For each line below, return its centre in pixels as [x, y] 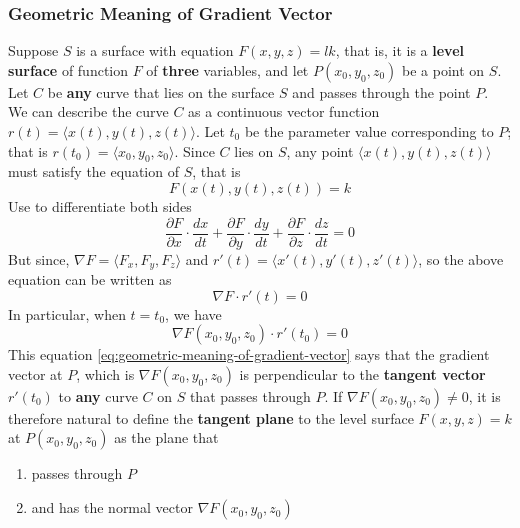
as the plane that [166, 437]
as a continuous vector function [284, 111]
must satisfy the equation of [93, 171]
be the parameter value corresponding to [369, 131]
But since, [39, 258]
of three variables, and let [227, 69]
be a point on [443, 69]
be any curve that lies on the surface [161, 91]
